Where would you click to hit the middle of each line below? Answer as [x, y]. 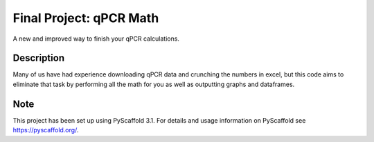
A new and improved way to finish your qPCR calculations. [96, 39]
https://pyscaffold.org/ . [46, 130]
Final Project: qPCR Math [86, 18]
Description [39, 58]
